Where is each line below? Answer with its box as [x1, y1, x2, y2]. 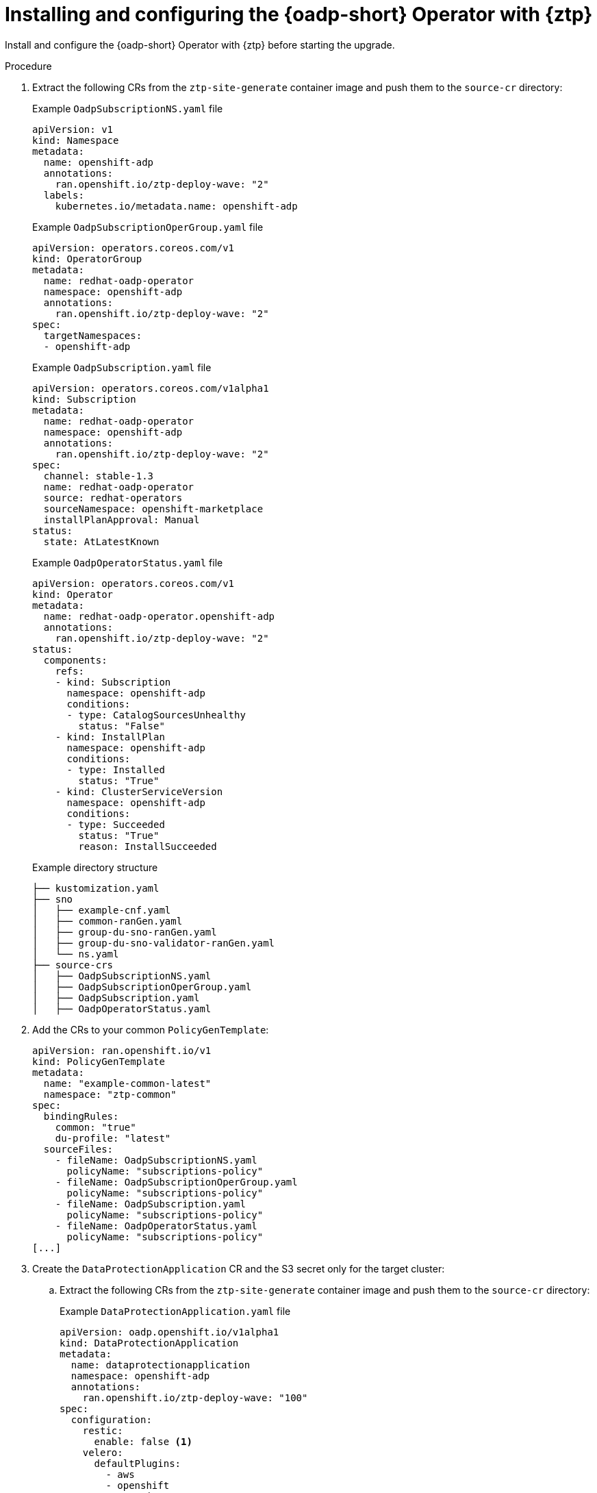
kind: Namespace [32, 134, 119, 146]
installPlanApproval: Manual [43, 514, 200, 525]
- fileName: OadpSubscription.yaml [55, 1198, 246, 1209]
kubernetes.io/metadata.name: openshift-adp [55, 200, 298, 212]
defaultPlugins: [94, 1457, 181, 1469]
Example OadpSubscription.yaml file [32, 361, 212, 373]
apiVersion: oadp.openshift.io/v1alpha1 [60, 1326, 279, 1338]
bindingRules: [43, 1110, 119, 1122]
